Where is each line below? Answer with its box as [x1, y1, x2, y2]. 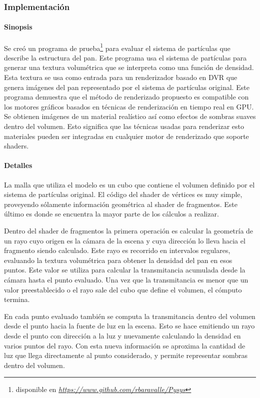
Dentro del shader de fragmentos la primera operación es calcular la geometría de [4, 225, 253, 235]
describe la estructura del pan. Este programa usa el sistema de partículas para [4, 52, 247, 62]
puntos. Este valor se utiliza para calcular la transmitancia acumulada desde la [4, 264, 245, 275]
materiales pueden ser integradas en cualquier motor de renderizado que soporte [4, 130, 249, 141]
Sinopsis [4, 21, 32, 32]
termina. [4, 294, 30, 304]
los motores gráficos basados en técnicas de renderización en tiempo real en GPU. [4, 101, 254, 111]
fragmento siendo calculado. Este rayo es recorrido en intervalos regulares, [4, 245, 230, 255]
